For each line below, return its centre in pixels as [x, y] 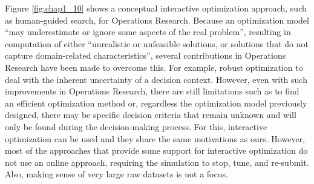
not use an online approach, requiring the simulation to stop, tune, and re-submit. [157, 162]
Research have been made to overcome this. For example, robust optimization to [154, 67]
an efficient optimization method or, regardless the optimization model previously [156, 103]
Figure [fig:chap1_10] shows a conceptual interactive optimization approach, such [156, 8]
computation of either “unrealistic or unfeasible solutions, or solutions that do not [157, 43]
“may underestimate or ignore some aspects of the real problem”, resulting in [148, 32]
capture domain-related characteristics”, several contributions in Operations [146, 55]
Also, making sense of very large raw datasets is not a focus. [116, 174]
